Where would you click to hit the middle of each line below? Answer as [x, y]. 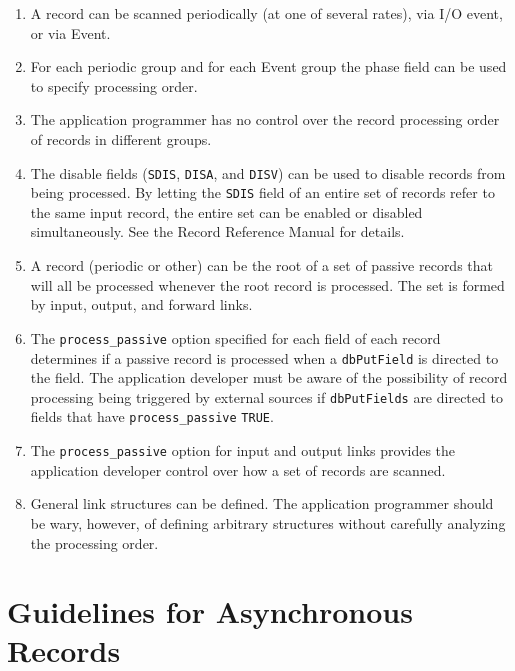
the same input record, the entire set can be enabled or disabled [226, 211]
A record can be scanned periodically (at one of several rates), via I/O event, [266, 13]
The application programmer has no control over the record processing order [265, 119]
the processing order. [94, 542]
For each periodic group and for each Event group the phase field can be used [268, 66]
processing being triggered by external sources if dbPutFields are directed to [266, 396]
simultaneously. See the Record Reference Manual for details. [217, 231]
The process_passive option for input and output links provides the [243, 450]
